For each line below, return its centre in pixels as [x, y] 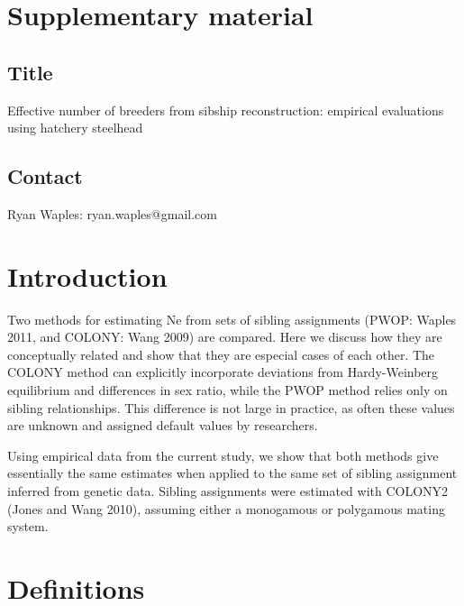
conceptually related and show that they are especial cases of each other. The [221, 354]
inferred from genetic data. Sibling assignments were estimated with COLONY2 [228, 491]
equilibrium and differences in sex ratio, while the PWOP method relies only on [227, 390]
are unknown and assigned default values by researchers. [163, 425]
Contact [45, 176]
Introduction [87, 275]
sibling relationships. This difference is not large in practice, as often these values [231, 407]
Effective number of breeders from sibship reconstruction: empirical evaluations [226, 110]
